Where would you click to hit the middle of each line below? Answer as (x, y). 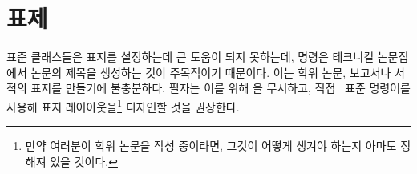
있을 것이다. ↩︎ (84, 161)
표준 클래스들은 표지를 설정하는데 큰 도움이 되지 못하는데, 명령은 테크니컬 (190, 57)
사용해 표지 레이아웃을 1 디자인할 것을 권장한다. (123, 105)
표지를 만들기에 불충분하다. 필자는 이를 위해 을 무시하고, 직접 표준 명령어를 (221, 88)
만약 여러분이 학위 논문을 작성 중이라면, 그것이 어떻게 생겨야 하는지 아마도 (211, 146)
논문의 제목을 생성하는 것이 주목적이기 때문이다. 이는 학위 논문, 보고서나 (211, 72)
